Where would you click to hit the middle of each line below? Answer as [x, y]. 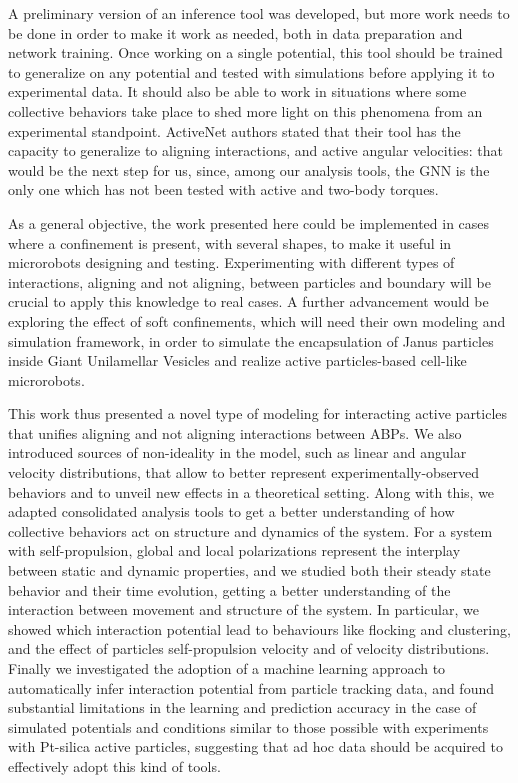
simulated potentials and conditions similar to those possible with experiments [248, 726]
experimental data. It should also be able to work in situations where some [237, 91]
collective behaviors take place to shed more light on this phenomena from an [245, 110]
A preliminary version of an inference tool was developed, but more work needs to [259, 13]
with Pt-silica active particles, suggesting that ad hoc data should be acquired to [255, 746]
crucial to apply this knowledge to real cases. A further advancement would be [248, 301]
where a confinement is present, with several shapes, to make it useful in [230, 242]
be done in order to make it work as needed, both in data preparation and [235, 32]
